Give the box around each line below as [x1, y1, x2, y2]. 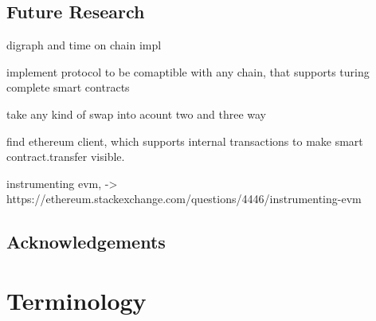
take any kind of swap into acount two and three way [6, 105, 266, 122]
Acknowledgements [6, 229, 166, 254]
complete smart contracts [6, 79, 130, 96]
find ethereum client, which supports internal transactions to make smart [6, 132, 363, 149]
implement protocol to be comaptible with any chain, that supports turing [6, 63, 370, 80]
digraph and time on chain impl [6, 37, 162, 53]
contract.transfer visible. [6, 148, 125, 165]
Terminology [6, 284, 147, 316]
